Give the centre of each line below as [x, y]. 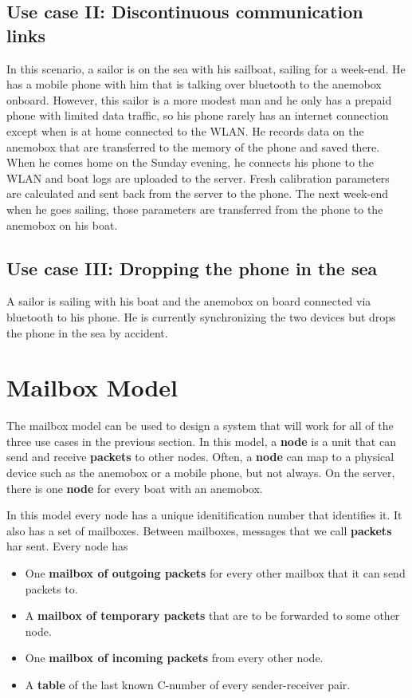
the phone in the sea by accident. [87, 332]
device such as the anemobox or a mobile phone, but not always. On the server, [201, 473]
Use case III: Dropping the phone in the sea [192, 268]
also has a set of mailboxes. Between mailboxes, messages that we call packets [199, 530]
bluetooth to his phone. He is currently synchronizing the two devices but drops [201, 316]
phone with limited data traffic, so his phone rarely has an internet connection [198, 115]
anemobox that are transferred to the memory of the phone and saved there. [193, 146]
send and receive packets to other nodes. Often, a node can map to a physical [200, 457]
